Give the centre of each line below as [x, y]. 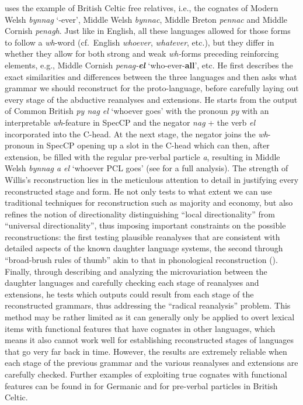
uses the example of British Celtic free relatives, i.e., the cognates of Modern [142, 8]
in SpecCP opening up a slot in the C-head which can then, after [153, 145]
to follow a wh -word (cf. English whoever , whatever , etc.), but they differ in [140, 42]
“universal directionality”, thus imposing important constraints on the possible [145, 225]
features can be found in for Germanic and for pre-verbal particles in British [141, 385]
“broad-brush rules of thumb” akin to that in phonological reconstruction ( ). [141, 260]
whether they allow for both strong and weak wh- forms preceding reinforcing [142, 53]
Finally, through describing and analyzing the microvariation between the [136, 271]
